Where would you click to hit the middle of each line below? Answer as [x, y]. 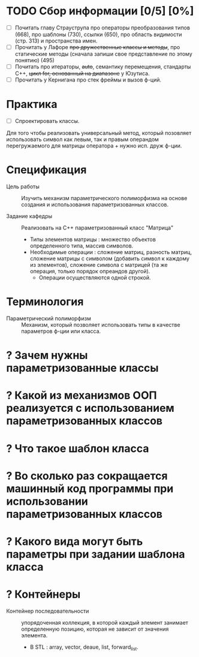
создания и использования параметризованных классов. [95, 204]
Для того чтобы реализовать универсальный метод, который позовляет [99, 133]
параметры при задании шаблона [96, 554]
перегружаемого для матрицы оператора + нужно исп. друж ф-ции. [94, 146]
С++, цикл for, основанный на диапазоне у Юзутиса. [82, 74]
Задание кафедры [29, 216]
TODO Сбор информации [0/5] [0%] [100, 11]
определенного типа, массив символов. [82, 246]
